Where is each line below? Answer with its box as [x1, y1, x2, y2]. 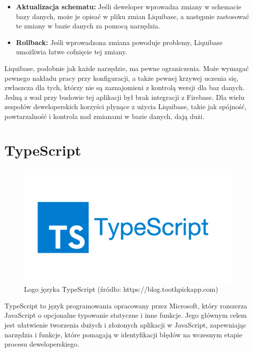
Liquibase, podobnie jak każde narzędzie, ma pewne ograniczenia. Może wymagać [4, 63, 249, 73]
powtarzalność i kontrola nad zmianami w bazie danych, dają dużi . [4, 111, 205, 121]
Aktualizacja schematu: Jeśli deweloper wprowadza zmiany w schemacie [16, 1, 242, 11]
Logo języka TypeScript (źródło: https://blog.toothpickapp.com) [24, 284, 218, 294]
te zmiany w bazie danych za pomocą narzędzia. [16, 21, 161, 31]
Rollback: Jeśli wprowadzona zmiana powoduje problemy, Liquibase [16, 37, 223, 47]
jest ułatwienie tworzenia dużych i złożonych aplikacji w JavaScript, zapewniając [4, 320, 247, 330]
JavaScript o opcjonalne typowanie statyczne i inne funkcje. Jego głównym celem [4, 310, 247, 320]
